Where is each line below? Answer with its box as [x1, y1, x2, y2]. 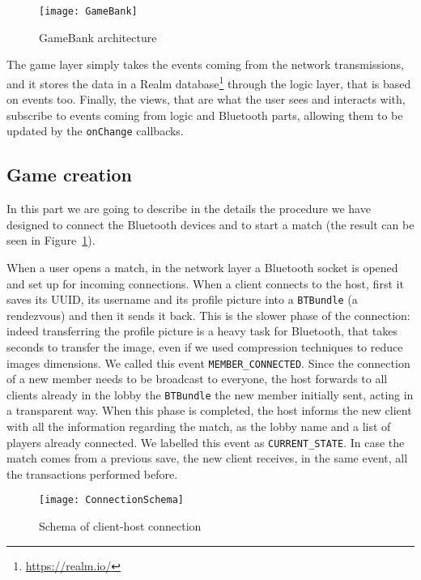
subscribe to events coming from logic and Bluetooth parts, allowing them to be [6, 106, 403, 123]
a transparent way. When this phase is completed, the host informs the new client [6, 402, 412, 419]
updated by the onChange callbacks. [6, 122, 184, 139]
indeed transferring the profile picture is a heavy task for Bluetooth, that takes [6, 322, 398, 339]
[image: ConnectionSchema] [39, 494, 184, 506]
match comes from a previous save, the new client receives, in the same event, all [6, 450, 408, 467]
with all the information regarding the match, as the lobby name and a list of [6, 418, 391, 435]
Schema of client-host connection [39, 518, 202, 535]
